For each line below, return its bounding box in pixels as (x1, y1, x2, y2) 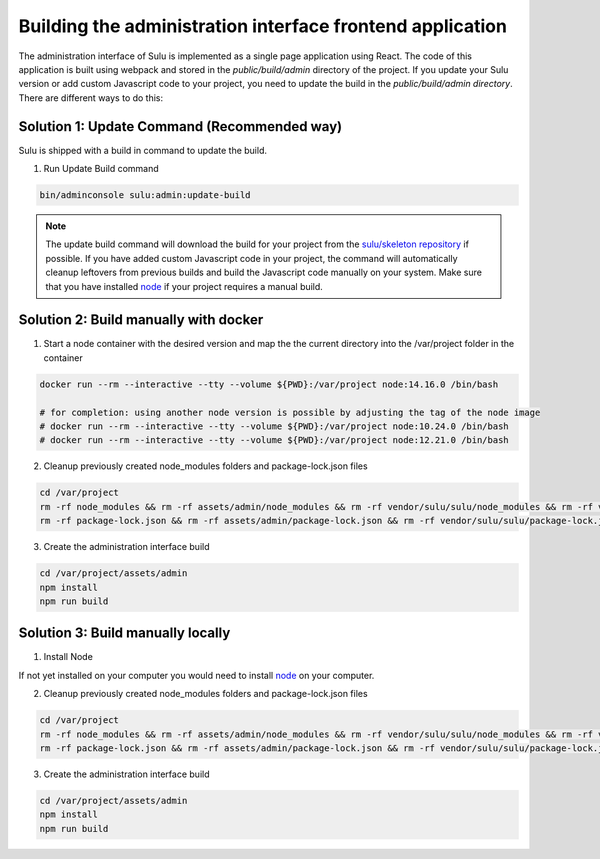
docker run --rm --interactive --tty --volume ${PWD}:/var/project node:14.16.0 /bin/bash (39, 378, 499, 390)
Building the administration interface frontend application (18, 15, 507, 37)
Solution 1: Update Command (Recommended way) (18, 118, 343, 135)
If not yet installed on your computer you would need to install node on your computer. (18, 669, 375, 681)
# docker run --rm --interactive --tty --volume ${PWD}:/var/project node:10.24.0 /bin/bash (39, 421, 509, 432)
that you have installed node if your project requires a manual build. (45, 280, 324, 292)
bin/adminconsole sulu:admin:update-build (39, 190, 251, 200)
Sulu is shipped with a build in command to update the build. (18, 144, 268, 156)
